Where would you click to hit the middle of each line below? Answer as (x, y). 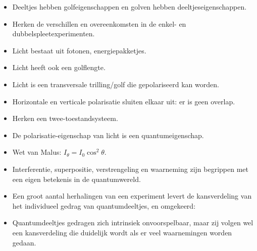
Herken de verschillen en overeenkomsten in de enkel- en (99, 23)
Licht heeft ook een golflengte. (59, 67)
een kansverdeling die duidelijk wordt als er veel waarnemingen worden (122, 232)
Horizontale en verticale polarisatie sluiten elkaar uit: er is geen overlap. (124, 101)
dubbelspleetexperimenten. (54, 34)
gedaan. (24, 242)
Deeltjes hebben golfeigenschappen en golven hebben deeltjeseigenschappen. (130, 7)
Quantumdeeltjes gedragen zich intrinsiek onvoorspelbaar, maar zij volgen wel (133, 223)
